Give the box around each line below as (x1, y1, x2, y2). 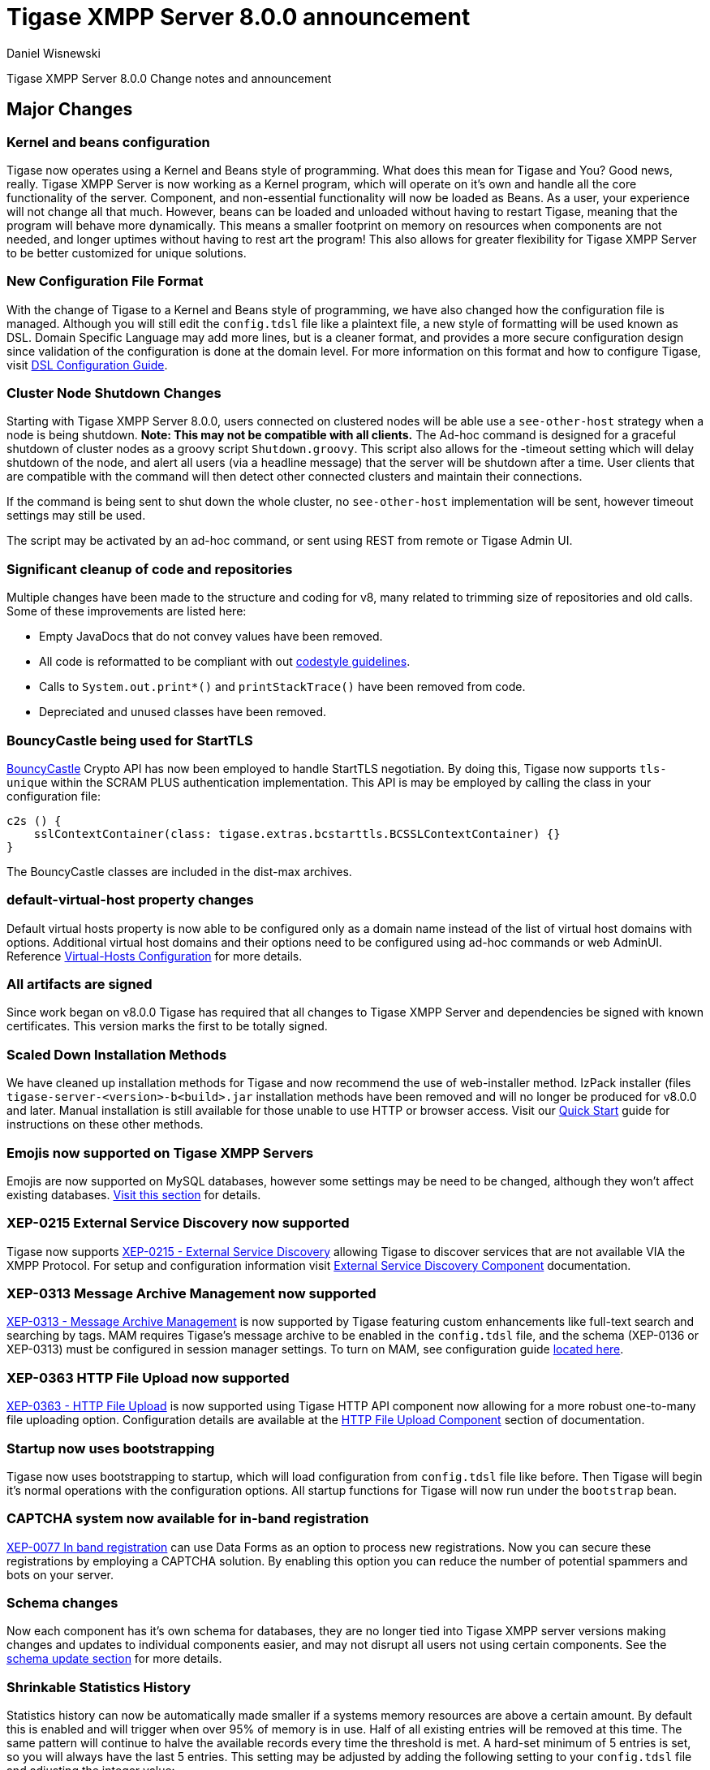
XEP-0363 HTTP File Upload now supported (6, 1369, 290, 1386)
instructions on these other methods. (6, 1117, 204, 1132)
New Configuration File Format (6, 273, 204, 290)
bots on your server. (6, 1567, 114, 1582)
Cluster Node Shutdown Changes (6, 385, 222, 402)
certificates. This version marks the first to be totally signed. (6, 1019, 328, 1034)
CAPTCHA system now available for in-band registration (6, 1510, 369, 1527)
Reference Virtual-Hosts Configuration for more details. (6, 948, 303, 963)
